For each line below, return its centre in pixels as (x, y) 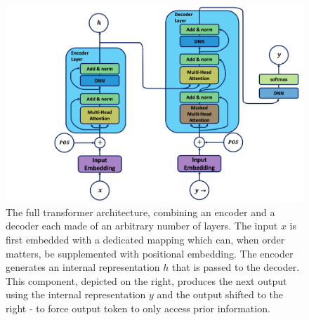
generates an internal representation (83, 267)
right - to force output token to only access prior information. (138, 308)
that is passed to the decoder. (236, 267)
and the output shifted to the (220, 294)
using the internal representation (76, 294)
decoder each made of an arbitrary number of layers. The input (142, 226)
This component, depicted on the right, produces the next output (146, 280)
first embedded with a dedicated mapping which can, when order (145, 239)
